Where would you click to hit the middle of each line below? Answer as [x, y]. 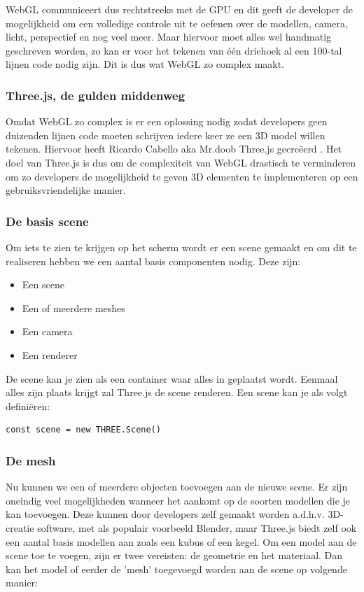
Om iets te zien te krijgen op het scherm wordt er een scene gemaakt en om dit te [181, 247]
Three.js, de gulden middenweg [96, 95]
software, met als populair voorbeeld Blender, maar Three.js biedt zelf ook [197, 527]
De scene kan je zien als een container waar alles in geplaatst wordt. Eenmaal [172, 378]
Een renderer [50, 354]
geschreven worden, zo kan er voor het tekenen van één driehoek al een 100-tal [174, 50]
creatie [20, 527]
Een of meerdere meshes [73, 308]
